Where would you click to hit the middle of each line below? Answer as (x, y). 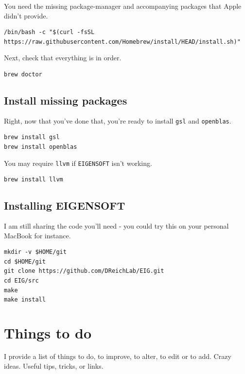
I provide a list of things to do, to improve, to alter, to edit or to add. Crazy (118, 356)
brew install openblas (41, 147)
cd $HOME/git (25, 261)
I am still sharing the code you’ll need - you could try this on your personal (116, 226)
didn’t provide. (26, 15)
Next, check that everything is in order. (63, 58)
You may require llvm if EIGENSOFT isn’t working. (78, 163)
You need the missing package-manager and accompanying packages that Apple (123, 6)
